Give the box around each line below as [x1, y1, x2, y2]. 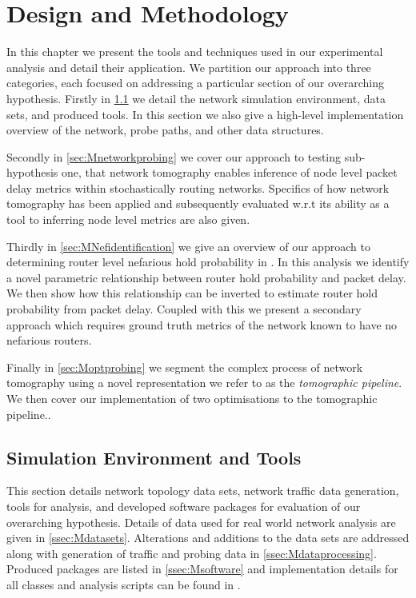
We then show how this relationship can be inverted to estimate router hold [6, 285, 378, 301]
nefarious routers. [6, 332, 92, 349]
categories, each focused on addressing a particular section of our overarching [6, 74, 384, 91]
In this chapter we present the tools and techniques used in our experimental [6, 43, 383, 60]
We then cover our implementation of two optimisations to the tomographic [6, 390, 378, 406]
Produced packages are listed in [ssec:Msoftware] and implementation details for [6, 560, 398, 577]
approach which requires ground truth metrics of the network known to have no [6, 316, 398, 333]
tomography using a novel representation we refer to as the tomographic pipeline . [6, 374, 402, 391]
